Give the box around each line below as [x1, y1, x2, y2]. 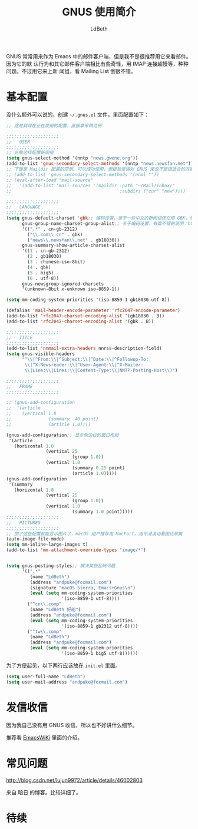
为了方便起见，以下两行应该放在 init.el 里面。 [6, 662, 121, 669]
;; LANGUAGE [6, 204, 41, 210]
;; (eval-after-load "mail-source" [6, 177, 94, 183]
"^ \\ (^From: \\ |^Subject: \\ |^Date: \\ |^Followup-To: [21, 357, 149, 363]
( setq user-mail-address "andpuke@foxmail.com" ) [6, 679, 128, 685]
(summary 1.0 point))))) [71, 509, 133, 515]
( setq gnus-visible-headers [6, 351, 75, 357]
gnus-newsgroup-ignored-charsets [21, 281, 104, 287]
